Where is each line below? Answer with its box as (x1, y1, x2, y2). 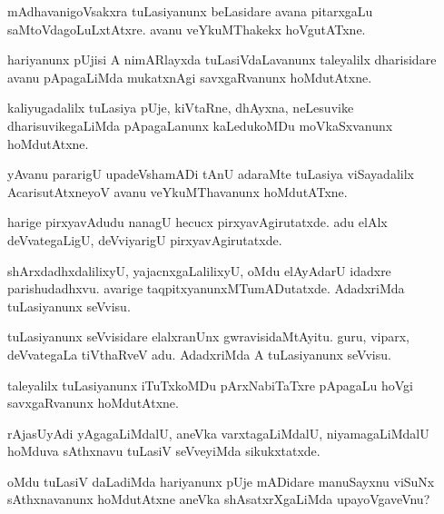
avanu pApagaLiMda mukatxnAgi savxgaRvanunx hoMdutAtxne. (7, 67, 372, 86)
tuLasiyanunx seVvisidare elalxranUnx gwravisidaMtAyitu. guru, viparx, (7, 327, 409, 346)
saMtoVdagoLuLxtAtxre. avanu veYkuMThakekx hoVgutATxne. (7, 19, 366, 38)
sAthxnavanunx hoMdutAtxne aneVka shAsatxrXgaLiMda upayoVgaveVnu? (7, 489, 430, 509)
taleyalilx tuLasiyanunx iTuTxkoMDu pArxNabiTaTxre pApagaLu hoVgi (7, 375, 413, 394)
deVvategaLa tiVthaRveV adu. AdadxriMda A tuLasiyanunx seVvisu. (7, 344, 391, 363)
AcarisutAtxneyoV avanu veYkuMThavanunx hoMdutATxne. (7, 182, 348, 201)
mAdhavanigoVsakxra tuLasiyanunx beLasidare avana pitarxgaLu (7, 2, 373, 20)
